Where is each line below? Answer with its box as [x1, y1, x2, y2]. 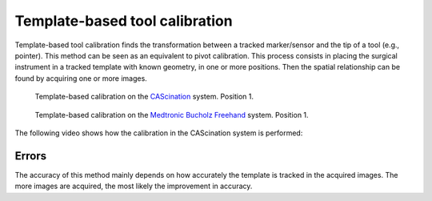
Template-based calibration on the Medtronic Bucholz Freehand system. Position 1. [34, 110, 309, 119]
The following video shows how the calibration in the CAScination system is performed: [14, 128, 303, 138]
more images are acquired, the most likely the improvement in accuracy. [14, 181, 253, 191]
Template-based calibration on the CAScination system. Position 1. [34, 92, 254, 102]
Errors [14, 149, 47, 163]
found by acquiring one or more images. [14, 73, 147, 83]
